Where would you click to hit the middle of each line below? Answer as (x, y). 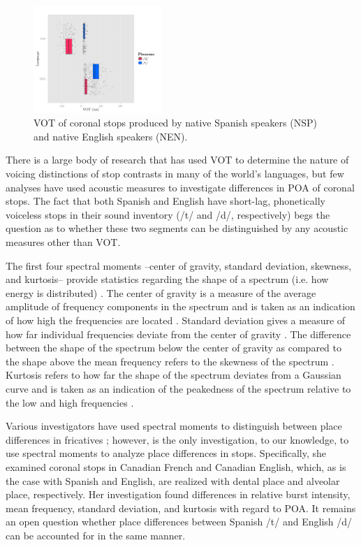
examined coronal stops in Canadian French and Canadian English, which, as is (176, 466)
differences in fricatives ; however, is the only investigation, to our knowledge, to (177, 439)
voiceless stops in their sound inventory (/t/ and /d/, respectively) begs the (168, 214)
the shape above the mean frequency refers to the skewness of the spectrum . (170, 361)
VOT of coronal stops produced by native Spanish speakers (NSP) (175, 123)
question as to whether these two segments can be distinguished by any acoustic (177, 228)
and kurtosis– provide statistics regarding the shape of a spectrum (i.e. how (167, 279)
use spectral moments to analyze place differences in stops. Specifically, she (166, 453)
